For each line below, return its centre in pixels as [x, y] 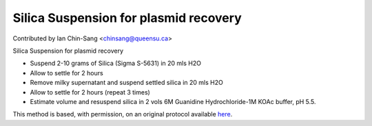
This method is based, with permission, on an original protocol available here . [123, 114]
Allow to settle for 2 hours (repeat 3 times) [90, 92]
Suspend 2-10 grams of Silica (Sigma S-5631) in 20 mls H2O [115, 63]
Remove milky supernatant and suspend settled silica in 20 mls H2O [126, 83]
